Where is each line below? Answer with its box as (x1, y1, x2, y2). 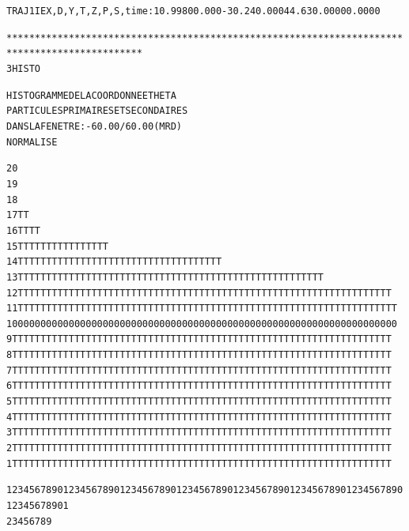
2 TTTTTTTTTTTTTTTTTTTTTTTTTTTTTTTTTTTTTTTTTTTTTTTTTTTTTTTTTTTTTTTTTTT (6, 442, 392, 454)
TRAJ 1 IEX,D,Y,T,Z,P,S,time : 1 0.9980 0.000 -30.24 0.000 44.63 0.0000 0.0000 (6, 6, 381, 17)
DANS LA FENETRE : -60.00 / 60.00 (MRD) (6, 120, 182, 132)
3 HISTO (6, 62, 40, 74)
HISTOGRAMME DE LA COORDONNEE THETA (6, 89, 176, 101)
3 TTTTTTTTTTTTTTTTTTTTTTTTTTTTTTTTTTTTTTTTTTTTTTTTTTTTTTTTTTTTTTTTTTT (6, 427, 392, 439)
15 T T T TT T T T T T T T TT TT (6, 240, 109, 252)
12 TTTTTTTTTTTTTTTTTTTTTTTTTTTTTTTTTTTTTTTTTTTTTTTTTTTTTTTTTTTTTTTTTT (6, 287, 392, 299)
